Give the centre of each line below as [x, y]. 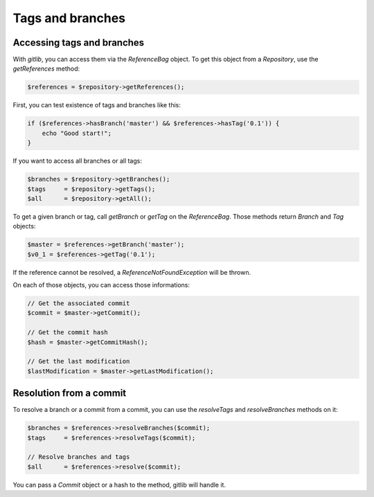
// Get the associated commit [79, 304]
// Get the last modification [79, 361]
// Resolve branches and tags [79, 457]
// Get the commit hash [68, 333]
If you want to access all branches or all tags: [77, 161]
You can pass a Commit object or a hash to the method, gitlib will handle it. [119, 485]
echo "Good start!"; [77, 133]
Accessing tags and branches [79, 43]
